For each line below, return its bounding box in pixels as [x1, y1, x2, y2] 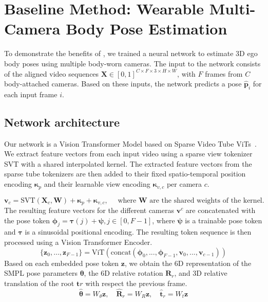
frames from [205, 68, 243, 79]
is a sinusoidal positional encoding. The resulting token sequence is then [25, 226, 252, 237]
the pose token [4, 215, 50, 225]
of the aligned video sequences [4, 68, 99, 79]
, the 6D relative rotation [84, 268, 163, 278]
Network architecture [4, 114, 120, 130]
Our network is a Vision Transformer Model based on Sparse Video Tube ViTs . [4, 138, 257, 149]
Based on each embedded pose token [4, 257, 119, 268]
